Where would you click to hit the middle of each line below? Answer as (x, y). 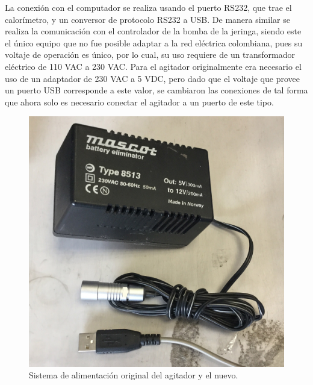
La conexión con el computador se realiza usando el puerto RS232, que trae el (148, 7)
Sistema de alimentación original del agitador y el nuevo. (134, 375)
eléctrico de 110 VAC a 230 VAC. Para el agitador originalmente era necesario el (153, 66)
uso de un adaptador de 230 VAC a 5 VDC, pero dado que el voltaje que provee (152, 78)
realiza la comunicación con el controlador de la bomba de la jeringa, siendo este (153, 31)
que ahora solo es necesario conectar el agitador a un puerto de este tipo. (139, 102)
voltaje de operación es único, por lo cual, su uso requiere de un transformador (150, 55)
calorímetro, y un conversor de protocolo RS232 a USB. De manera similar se (147, 19)
